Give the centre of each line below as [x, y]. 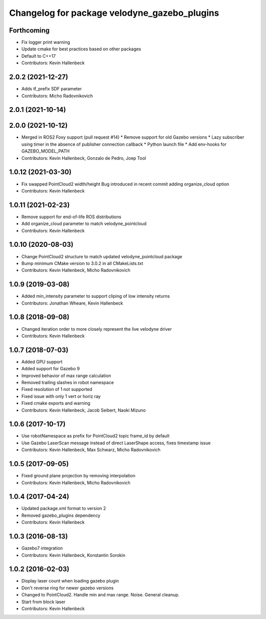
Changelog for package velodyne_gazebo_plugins [114, 13]
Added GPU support [42, 362]
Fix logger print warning [46, 42]
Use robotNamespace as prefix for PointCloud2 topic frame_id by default [96, 436]
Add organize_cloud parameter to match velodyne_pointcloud [84, 224]
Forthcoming [29, 30]
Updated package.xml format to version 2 [64, 508]
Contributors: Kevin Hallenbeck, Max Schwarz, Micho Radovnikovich [91, 450]
